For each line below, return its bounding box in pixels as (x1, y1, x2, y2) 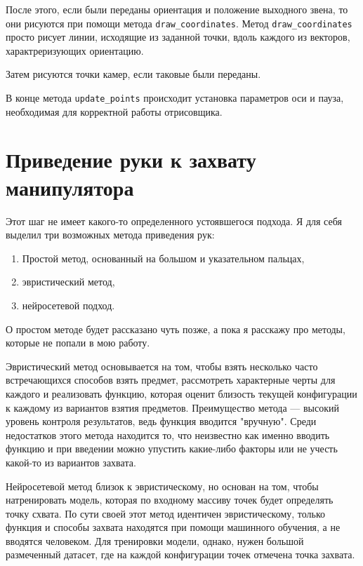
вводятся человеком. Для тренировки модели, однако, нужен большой (6, 533, 304, 548)
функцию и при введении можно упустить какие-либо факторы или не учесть (6, 441, 338, 456)
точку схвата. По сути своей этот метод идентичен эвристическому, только (6, 506, 326, 520)
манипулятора (6, 173, 134, 201)
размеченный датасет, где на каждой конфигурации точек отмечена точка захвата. (6, 547, 355, 562)
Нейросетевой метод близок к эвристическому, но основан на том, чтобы (6, 478, 319, 493)
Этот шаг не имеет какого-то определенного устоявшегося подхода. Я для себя (6, 213, 342, 228)
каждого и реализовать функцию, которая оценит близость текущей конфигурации (6, 386, 357, 400)
